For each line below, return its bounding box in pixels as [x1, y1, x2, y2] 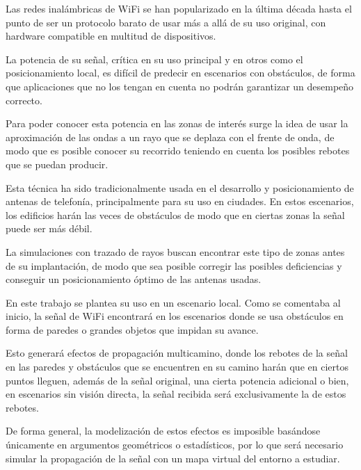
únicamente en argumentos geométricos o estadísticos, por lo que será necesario [6, 437, 344, 452]
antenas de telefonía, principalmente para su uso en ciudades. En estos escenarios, [6, 194, 354, 209]
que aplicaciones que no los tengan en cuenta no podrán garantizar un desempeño [6, 79, 354, 93]
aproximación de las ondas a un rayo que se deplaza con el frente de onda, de [6, 129, 335, 144]
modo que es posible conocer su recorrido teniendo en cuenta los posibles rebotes [6, 143, 350, 158]
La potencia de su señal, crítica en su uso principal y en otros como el [6, 51, 303, 66]
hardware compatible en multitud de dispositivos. [6, 29, 216, 43]
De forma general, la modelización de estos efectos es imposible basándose [6, 423, 321, 438]
